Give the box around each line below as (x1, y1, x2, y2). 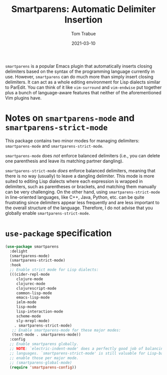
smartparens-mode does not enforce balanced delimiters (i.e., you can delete (5, 152, 161, 158)
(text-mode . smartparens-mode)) (11, 332, 81, 338)
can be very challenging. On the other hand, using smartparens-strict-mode (5, 189, 161, 195)
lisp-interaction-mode (16, 309, 64, 314)
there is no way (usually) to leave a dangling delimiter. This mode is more (5, 173, 155, 179)
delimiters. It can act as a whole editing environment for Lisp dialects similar (5, 79, 161, 85)
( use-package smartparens (5, 244, 59, 249)
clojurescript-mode (16, 286, 57, 291)
